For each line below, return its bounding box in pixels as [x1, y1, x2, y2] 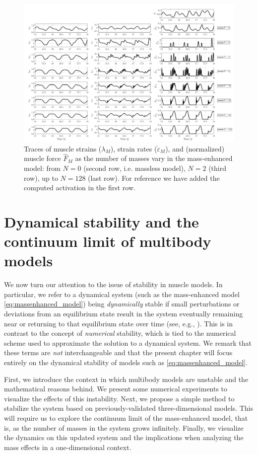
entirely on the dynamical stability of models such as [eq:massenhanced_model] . [4, 357, 248, 368]
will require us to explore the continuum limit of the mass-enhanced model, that [4, 413, 248, 423]
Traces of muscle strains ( [24, 143, 102, 153]
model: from [24, 163, 61, 173]
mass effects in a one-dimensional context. [4, 442, 131, 452]
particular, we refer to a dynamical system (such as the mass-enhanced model [4, 289, 240, 299]
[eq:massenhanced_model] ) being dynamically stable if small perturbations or [4, 299, 240, 309]
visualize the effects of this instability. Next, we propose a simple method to [4, 393, 235, 403]
